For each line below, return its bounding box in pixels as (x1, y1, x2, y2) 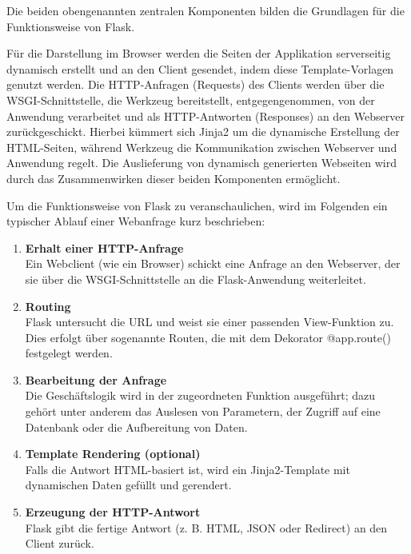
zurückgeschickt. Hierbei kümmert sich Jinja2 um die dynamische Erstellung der (6, 123, 400, 140)
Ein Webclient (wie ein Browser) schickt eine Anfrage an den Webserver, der (25, 255, 401, 272)
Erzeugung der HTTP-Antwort (25, 504, 201, 520)
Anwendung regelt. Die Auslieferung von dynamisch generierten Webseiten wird (6, 154, 397, 171)
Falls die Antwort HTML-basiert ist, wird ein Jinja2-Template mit (25, 460, 350, 477)
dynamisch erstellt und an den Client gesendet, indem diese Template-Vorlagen (6, 60, 394, 77)
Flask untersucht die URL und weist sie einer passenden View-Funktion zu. (25, 313, 394, 330)
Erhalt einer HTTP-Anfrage (25, 239, 184, 256)
